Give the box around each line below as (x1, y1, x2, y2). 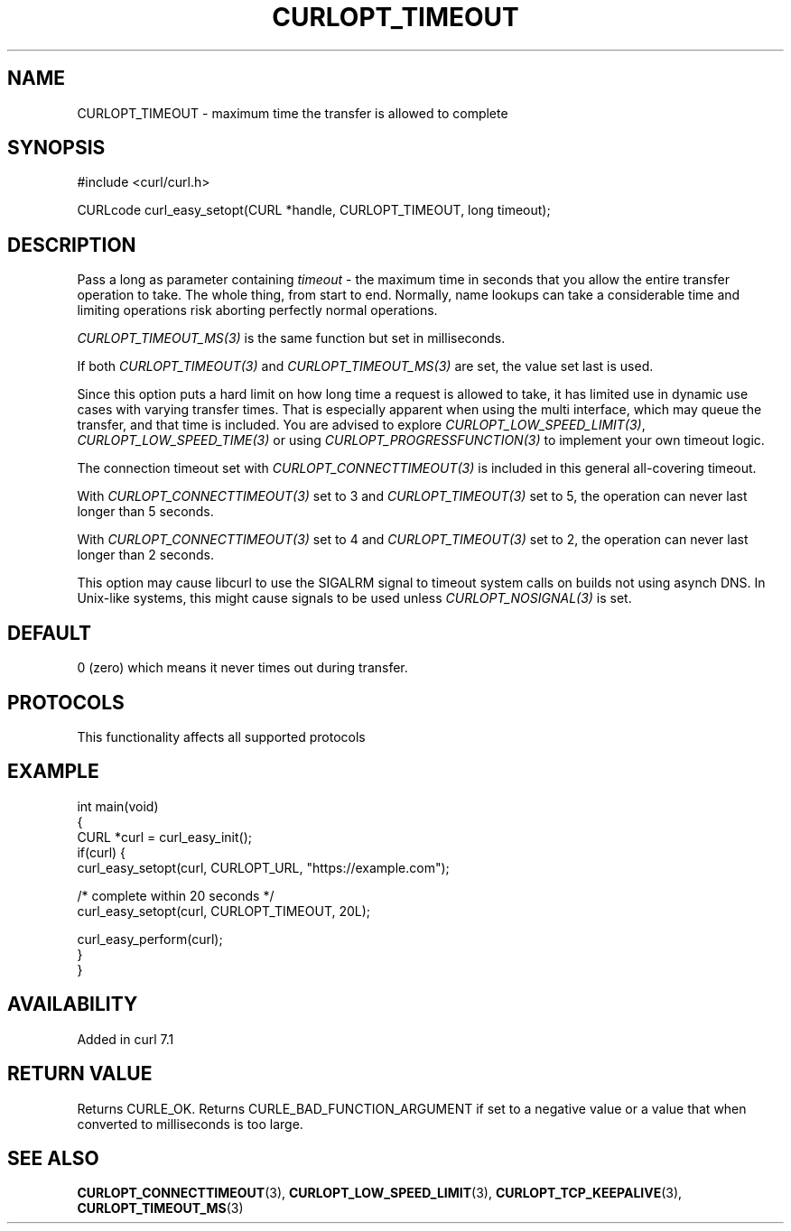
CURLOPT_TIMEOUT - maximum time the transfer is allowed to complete (77, 105, 508, 121)
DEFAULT (7, 621, 91, 644)
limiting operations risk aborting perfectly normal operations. (77, 302, 438, 319)
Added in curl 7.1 (77, 1031, 174, 1047)
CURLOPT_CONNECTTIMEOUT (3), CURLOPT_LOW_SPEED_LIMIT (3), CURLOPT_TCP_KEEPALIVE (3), (77, 1185, 683, 1201)
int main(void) (77, 798, 159, 814)
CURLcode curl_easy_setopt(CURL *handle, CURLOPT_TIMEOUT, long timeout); (77, 202, 551, 218)
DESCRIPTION (7, 233, 136, 256)
